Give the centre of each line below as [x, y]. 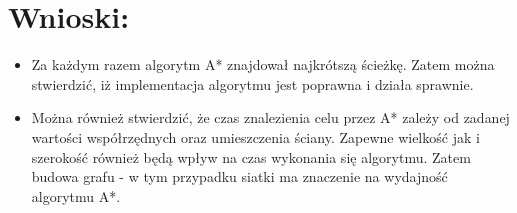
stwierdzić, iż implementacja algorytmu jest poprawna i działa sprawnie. [252, 83]
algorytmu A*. [76, 195]
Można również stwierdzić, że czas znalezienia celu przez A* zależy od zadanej [270, 117]
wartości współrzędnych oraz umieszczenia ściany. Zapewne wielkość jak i [255, 136]
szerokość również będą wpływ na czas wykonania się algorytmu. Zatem [251, 156]
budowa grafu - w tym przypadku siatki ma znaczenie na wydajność [239, 176]
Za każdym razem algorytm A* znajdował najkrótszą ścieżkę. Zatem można [263, 64]
